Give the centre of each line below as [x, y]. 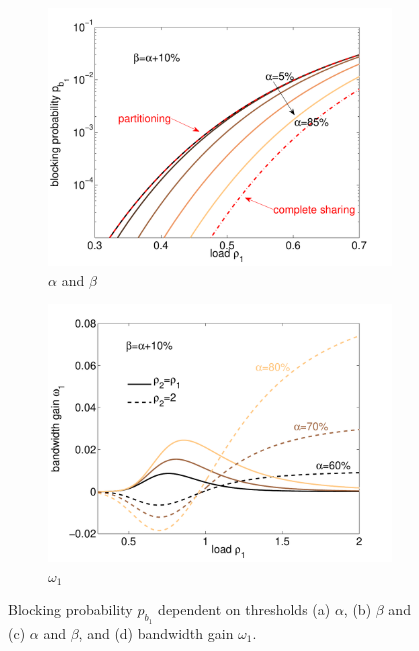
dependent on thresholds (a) [244, 609]
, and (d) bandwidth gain [156, 632]
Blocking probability [70, 609]
